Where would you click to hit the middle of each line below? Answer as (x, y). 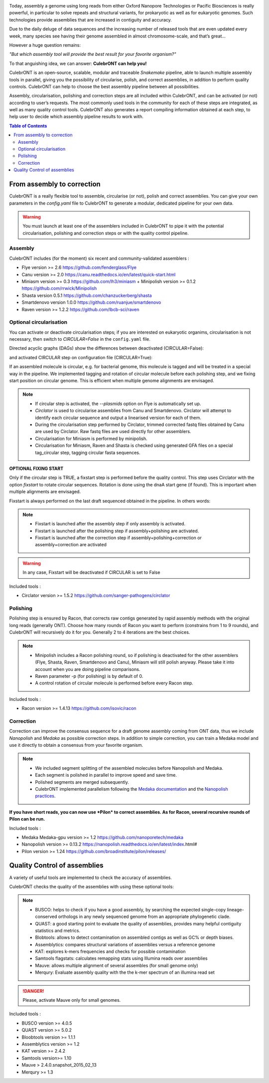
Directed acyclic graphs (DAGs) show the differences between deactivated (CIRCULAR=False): (107, 348)
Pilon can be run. (27, 819)
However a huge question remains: (45, 45)
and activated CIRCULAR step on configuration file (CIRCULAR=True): (81, 357)
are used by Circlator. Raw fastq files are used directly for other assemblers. (113, 432)
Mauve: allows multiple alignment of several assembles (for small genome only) (117, 965)
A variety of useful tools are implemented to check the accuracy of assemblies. (90, 877)
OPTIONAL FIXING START (36, 468)
